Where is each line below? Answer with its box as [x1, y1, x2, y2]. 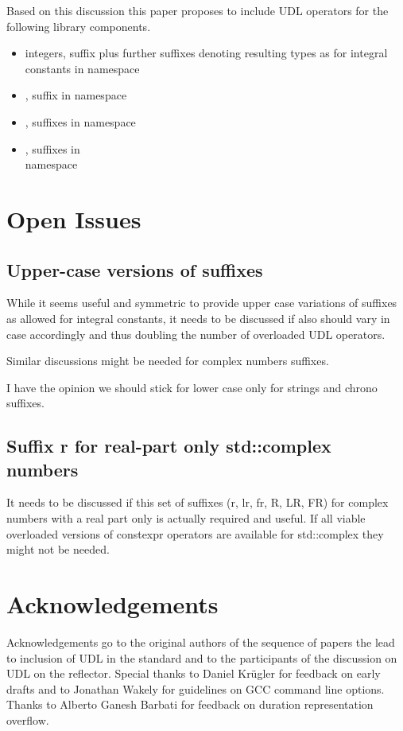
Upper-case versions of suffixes [6, 257, 263, 282]
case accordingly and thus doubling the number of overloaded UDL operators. [6, 325, 386, 342]
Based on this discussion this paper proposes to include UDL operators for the [6, 2, 389, 18]
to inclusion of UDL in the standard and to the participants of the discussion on [6, 649, 397, 666]
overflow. [6, 711, 49, 728]
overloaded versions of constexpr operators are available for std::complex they [6, 525, 384, 542]
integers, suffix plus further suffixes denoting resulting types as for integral [25, 45, 388, 61]
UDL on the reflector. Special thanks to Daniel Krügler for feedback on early [6, 665, 381, 682]
